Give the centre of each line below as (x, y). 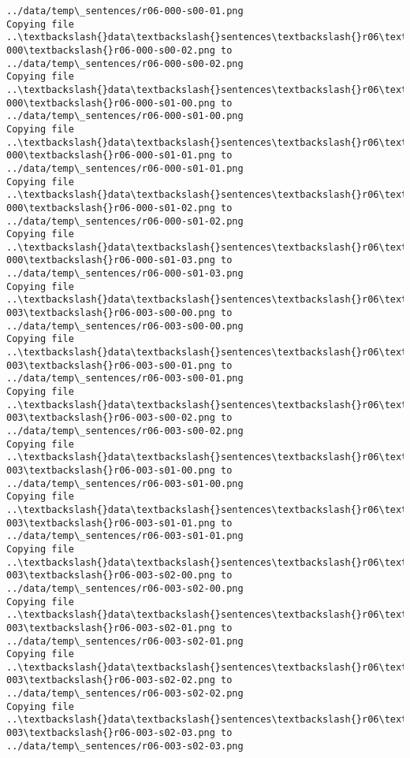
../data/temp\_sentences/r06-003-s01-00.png (125, 483)
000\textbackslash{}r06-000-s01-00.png (111, 103)
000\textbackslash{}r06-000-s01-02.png (111, 208)
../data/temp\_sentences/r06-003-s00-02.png (125, 431)
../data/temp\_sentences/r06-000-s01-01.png (125, 168)
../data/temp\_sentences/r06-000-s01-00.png (125, 116)
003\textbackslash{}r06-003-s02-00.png (111, 576)
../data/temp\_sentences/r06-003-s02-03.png (125, 746)
